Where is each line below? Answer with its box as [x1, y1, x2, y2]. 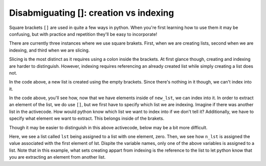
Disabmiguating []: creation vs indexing [9, 7, 174, 18]
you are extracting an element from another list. [9, 154, 106, 160]
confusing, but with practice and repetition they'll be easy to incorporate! [9, 31, 158, 37]
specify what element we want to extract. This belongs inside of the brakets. [9, 115, 165, 121]
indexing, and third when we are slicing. [9, 47, 90, 53]
